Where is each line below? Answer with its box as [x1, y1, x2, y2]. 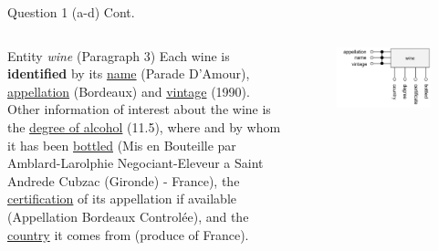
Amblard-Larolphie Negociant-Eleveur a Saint [7, 153, 264, 173]
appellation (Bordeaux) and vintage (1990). [7, 81, 250, 100]
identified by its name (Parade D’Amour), [7, 64, 250, 83]
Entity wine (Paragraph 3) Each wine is [7, 46, 230, 65]
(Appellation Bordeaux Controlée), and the [7, 206, 249, 225]
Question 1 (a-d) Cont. [7, 3, 135, 21]
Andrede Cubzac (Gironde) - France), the [7, 171, 240, 190]
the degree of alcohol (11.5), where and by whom [7, 117, 281, 136]
